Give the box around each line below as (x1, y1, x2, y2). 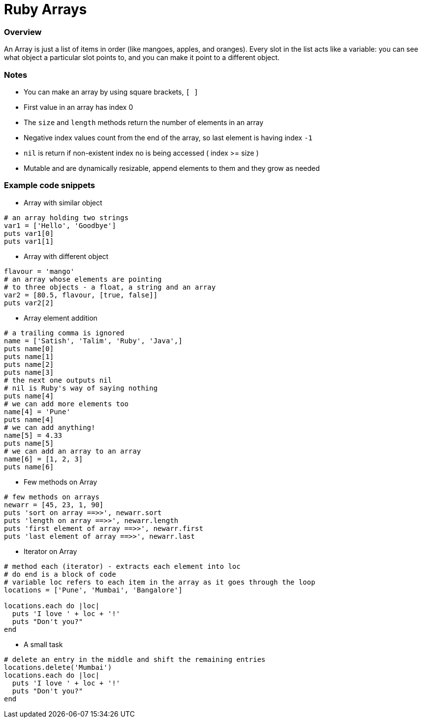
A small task (24, 640, 63, 649)
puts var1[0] (4, 229, 54, 237)
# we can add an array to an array (4, 447, 141, 455)
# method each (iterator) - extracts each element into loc (4, 562, 241, 570)
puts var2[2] (4, 298, 54, 307)
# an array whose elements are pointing (4, 275, 162, 283)
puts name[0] (4, 344, 54, 353)
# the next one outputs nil (4, 376, 112, 384)
